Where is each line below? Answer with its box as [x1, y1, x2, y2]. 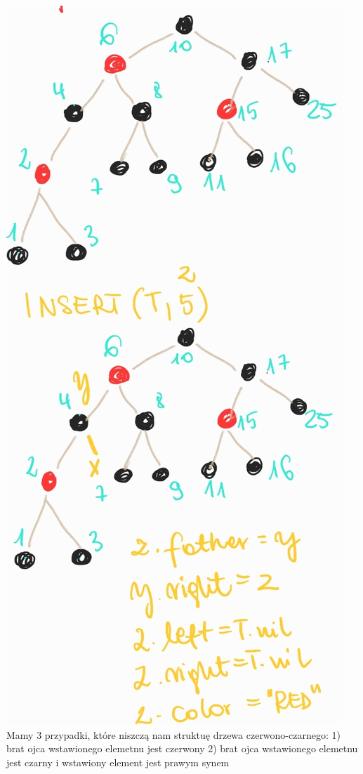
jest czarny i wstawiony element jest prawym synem [6, 754, 230, 769]
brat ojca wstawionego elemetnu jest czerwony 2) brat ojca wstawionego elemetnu [6, 741, 358, 756]
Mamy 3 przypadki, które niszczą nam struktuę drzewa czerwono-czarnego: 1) [6, 727, 341, 742]
